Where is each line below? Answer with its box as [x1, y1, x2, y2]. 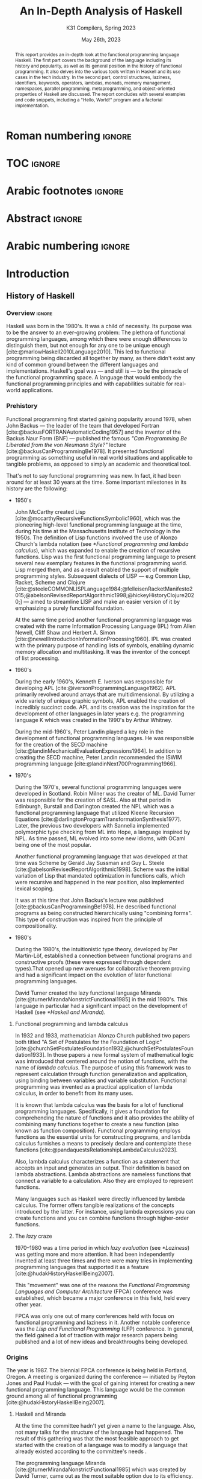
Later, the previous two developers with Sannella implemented [14, 822, 170, 829]
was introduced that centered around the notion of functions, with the [14, 1057, 188, 1065]
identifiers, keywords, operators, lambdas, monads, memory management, [14, 80, 173, 86]
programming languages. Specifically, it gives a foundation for [14, 1107, 170, 1115]
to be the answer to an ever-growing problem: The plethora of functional [6, 329, 186, 336]
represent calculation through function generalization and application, [14, 1070, 188, 1077]
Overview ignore [6, 309, 53, 317]
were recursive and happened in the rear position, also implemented [14, 878, 185, 885]
